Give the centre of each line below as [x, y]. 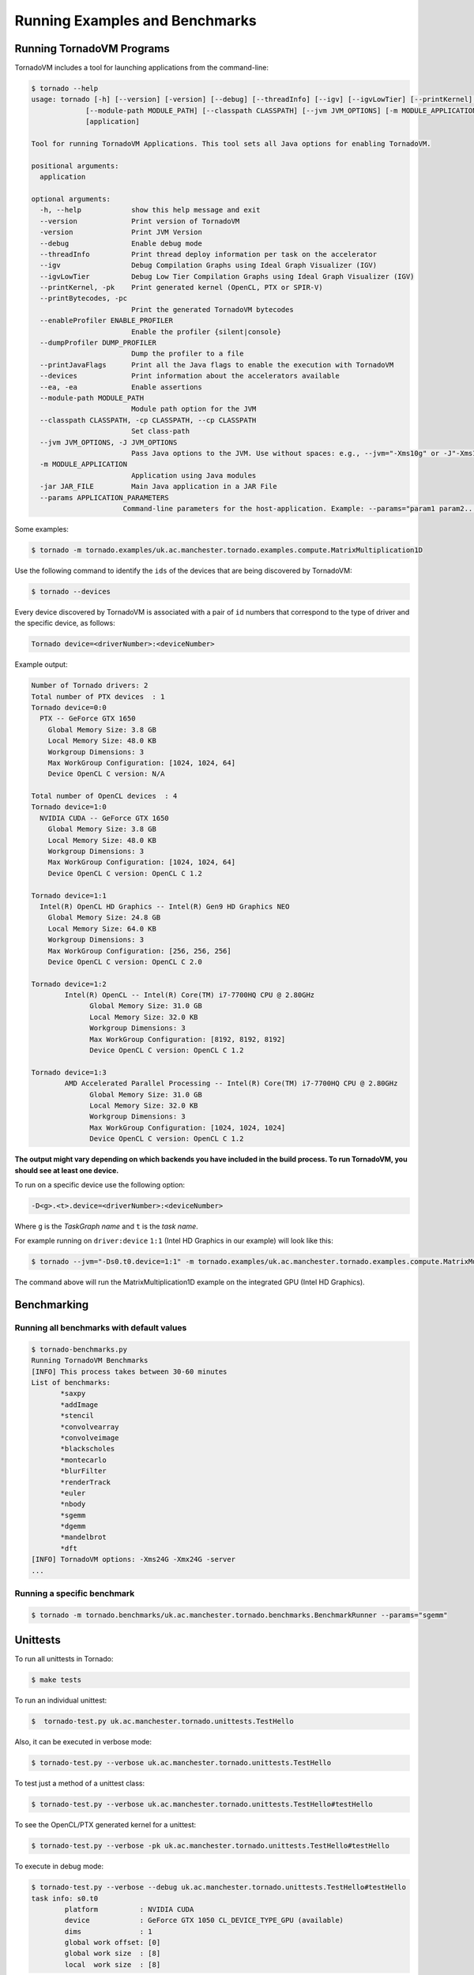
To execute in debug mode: [59, 1866]
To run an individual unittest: [61, 1700]
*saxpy [73, 1394]
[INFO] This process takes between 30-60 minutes [129, 1371]
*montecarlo [83, 1460]
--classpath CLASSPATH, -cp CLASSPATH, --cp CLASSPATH [148, 420]
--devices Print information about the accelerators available [190, 376]
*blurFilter [83, 1471]
